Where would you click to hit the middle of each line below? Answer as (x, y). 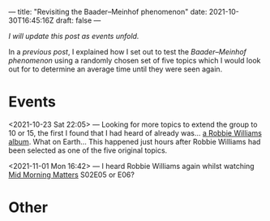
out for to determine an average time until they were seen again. (116, 69)
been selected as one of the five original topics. (88, 150)
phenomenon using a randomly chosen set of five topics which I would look (135, 61)
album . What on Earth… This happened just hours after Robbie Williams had (135, 141)
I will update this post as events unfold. (74, 36)
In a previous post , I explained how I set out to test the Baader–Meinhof (128, 52)
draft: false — (78, 20)
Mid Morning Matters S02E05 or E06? (72, 175)
